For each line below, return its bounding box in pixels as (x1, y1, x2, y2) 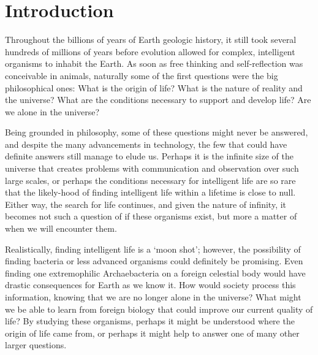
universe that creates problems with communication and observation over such (5, 162, 299, 175)
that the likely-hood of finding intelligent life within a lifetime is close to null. (5, 186, 296, 199)
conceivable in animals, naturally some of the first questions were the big (5, 69, 278, 82)
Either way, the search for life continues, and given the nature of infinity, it (5, 197, 287, 210)
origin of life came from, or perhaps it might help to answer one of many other (5, 326, 300, 339)
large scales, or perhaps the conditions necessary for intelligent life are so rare (5, 174, 296, 186)
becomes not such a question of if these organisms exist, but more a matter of (5, 210, 297, 223)
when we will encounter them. (5, 222, 117, 235)
